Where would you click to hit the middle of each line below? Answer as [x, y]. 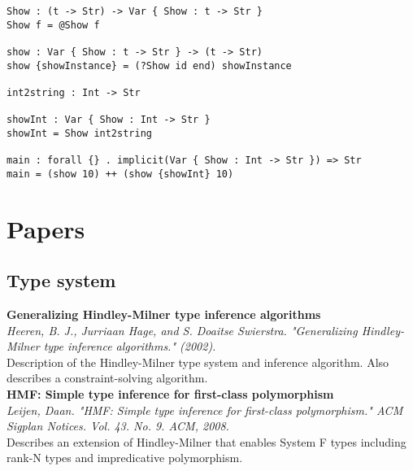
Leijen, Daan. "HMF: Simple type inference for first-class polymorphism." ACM [205, 410]
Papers [46, 228]
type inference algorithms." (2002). [130, 346]
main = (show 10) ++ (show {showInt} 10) [120, 174]
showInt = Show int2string [79, 133]
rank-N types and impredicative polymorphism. [125, 458]
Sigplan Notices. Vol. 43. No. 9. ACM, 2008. [118, 426]
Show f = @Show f [53, 25]
